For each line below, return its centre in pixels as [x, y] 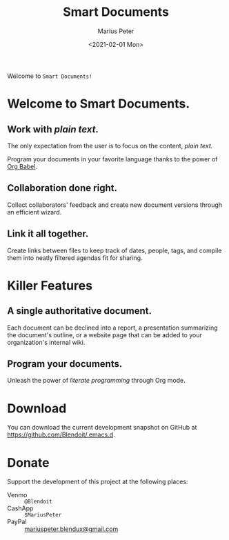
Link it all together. [48, 234]
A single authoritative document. [79, 311]
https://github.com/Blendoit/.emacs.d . [61, 434]
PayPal [17, 522]
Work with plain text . [53, 129]
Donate [28, 462]
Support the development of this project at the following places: [98, 482]
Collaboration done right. [62, 188]
